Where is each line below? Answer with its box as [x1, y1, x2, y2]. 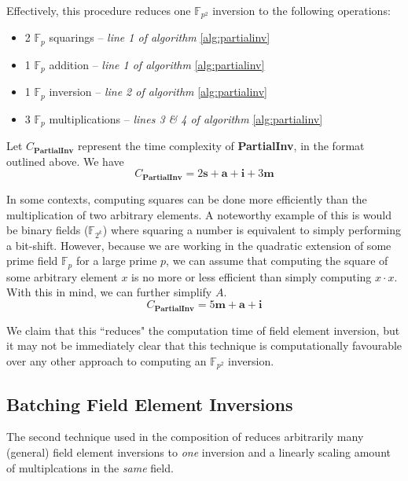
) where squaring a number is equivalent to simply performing [102, 222, 402, 238]
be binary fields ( [6, 222, 89, 238]
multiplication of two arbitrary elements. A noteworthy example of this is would [6, 206, 391, 222]
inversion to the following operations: [212, 2, 391, 18]
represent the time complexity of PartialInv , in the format [77, 138, 365, 154]
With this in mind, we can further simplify [6, 284, 212, 300]
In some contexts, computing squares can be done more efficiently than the [6, 190, 367, 207]
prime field [6, 252, 58, 269]
